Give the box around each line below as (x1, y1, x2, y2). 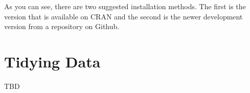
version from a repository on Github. (4, 21, 120, 32)
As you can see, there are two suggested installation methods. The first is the (4, 1, 246, 11)
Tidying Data (4, 51, 101, 72)
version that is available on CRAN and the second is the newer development (4, 11, 243, 21)
